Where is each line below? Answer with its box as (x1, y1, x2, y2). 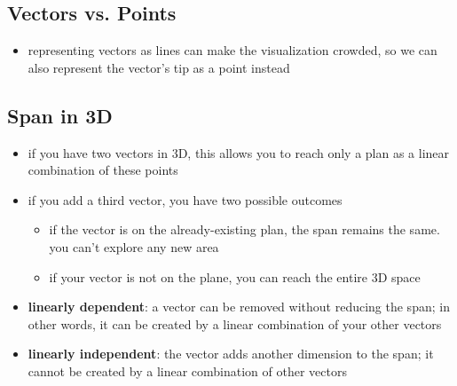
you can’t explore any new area (49, 237, 219, 256)
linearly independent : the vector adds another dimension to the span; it (28, 344, 434, 363)
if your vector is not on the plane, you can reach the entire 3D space (49, 267, 421, 286)
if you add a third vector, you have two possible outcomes (28, 190, 343, 209)
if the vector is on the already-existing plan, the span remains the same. (49, 220, 440, 239)
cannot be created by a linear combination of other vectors (28, 361, 347, 380)
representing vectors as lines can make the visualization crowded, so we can (28, 41, 437, 59)
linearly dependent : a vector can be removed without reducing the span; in (28, 297, 450, 316)
